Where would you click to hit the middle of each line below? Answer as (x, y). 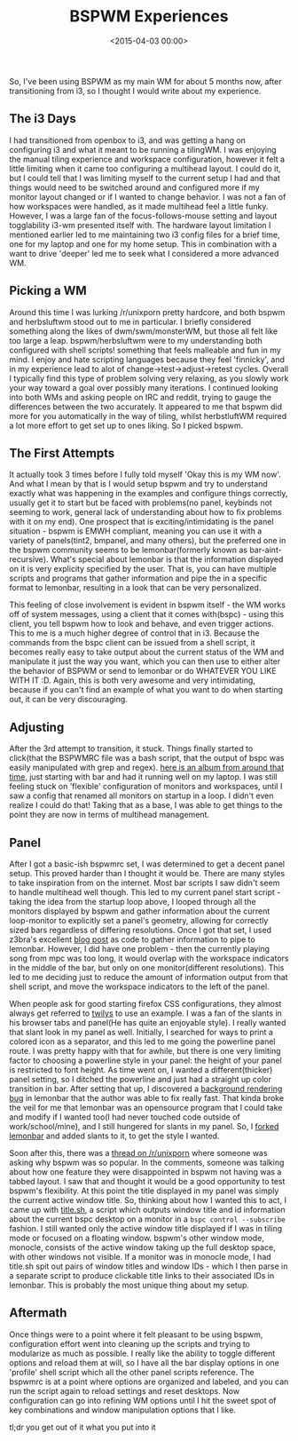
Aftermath (38, 1313)
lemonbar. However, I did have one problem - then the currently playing (140, 949)
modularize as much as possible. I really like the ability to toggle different (142, 1353)
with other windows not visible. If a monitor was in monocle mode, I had (141, 1257)
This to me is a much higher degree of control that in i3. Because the (134, 633)
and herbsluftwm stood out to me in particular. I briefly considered (130, 321)
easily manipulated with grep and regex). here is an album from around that (147, 768)
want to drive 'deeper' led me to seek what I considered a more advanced (144, 253)
